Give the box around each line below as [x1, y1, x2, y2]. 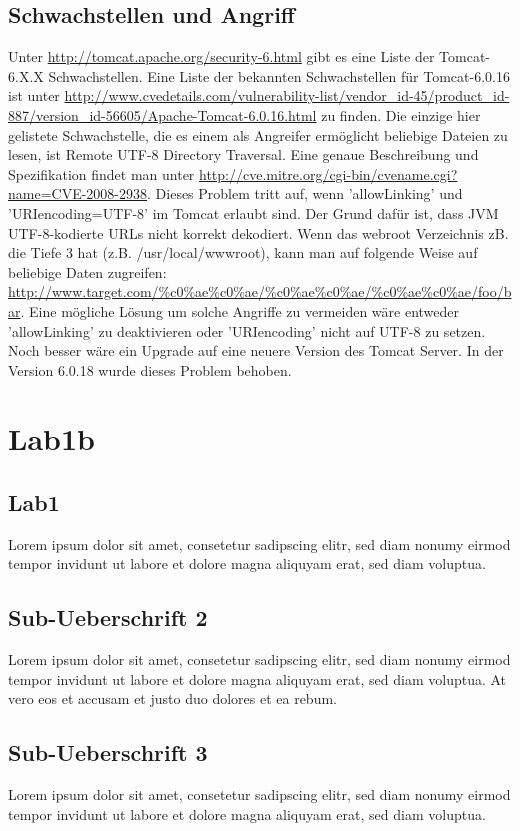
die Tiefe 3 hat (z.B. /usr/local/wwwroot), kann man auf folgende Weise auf [8, 242, 478, 263]
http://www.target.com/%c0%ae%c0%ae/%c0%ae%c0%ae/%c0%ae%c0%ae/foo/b [8, 281, 512, 302]
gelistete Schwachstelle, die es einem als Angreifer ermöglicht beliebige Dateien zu [8, 124, 508, 145]
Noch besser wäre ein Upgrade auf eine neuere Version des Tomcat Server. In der [8, 340, 504, 361]
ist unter [8, 85, 60, 106]
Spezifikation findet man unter [8, 163, 195, 184]
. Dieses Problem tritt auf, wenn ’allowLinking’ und [147, 183, 463, 204]
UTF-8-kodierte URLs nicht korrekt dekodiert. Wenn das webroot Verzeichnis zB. [8, 222, 509, 243]
